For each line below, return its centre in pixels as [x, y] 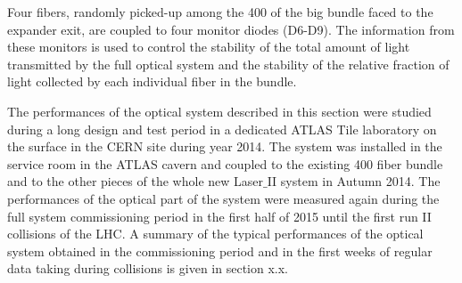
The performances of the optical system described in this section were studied [219, 111]
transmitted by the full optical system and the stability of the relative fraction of [228, 64]
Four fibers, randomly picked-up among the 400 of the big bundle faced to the [220, 12]
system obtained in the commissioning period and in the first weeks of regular [220, 251]
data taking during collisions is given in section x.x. [148, 268]
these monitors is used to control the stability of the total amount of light [209, 47]
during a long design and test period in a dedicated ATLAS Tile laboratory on [222, 129]
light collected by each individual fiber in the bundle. [152, 81]
